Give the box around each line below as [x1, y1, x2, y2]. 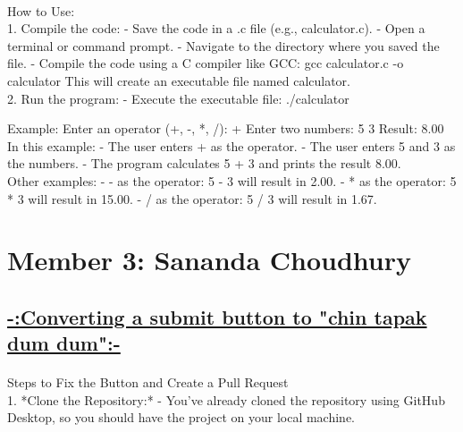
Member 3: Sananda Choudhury [7, 241, 412, 278]
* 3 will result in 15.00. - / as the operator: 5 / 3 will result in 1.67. [7, 189, 377, 208]
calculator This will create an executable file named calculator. [7, 71, 351, 89]
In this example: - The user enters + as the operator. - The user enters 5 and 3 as [7, 136, 456, 155]
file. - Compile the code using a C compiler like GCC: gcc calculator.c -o [7, 54, 404, 72]
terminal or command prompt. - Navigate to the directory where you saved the [7, 36, 440, 55]
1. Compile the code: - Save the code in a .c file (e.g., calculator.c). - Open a [7, 19, 425, 38]
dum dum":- [7, 329, 121, 357]
